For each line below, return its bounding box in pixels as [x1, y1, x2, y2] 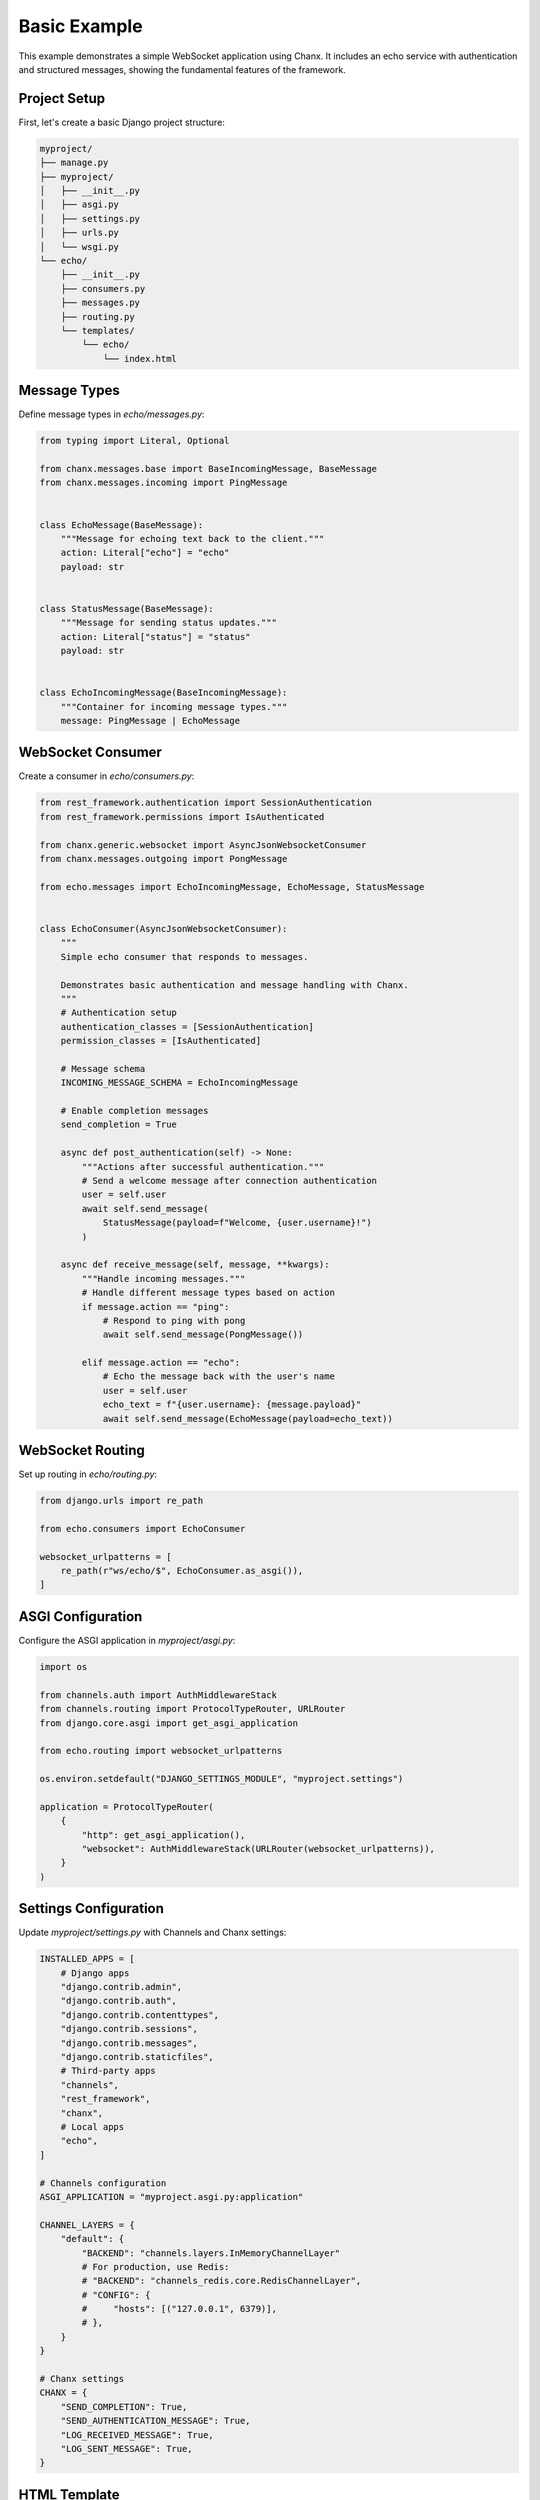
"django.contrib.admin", [60, 1981, 183, 1993]
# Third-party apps [60, 2065, 157, 2077]
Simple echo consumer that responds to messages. [60, 951, 309, 962]
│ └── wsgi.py [39, 241, 120, 252]
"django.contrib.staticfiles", [60, 2051, 214, 2063]
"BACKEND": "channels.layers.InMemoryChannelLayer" [81, 2247, 341, 2259]
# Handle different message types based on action [81, 1287, 335, 1299]
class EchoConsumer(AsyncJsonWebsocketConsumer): [39, 923, 288, 934]
